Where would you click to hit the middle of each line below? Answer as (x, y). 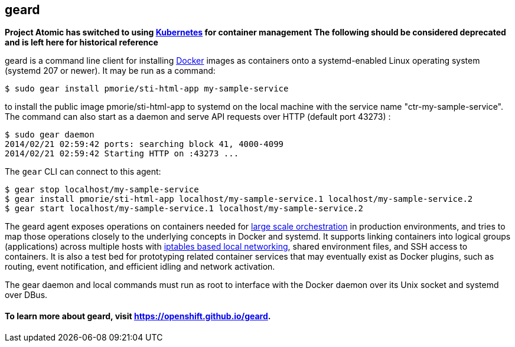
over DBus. (26, 295)
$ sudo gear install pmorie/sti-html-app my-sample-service (147, 89)
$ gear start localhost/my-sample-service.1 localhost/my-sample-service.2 (184, 209)
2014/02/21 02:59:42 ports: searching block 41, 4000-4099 (144, 144)
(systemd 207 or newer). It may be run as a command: (110, 71)
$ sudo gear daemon (50, 135)
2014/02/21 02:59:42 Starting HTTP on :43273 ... (122, 154)
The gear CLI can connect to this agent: (83, 172)
